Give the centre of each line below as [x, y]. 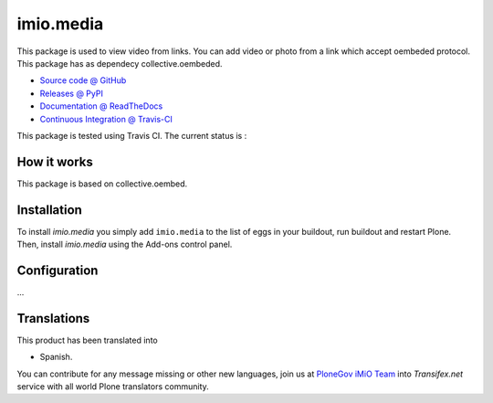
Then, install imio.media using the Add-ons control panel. [125, 244]
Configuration [58, 270]
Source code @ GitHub [83, 80]
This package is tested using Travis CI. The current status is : [132, 135]
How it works [55, 161]
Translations [53, 318]
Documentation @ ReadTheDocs [101, 106]
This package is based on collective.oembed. [102, 184]
